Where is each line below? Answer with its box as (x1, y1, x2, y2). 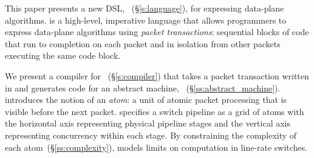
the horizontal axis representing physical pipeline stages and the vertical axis (5, 117, 291, 130)
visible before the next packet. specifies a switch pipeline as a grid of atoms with (5, 105, 304, 117)
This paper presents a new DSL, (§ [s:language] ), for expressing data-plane (5, 2, 284, 14)
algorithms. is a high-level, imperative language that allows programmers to (5, 13, 287, 26)
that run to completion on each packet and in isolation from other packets (5, 37, 281, 50)
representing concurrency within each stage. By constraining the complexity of (5, 128, 297, 141)
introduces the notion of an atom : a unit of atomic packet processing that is (5, 93, 287, 106)
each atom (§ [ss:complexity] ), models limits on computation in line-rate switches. (5, 140, 308, 153)
